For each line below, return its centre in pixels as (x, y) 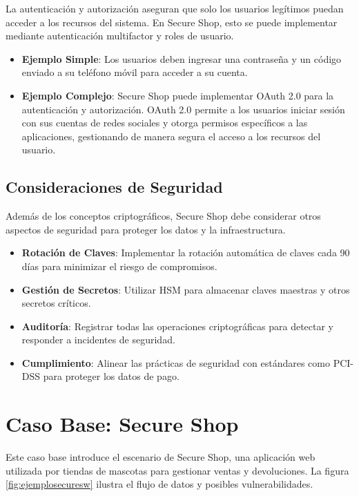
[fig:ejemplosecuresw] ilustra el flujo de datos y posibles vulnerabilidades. (159, 484)
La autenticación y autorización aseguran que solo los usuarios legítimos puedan (175, 8)
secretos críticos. (56, 303)
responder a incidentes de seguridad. (98, 340)
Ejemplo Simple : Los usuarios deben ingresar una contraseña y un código (182, 58)
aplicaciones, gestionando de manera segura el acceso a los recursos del (171, 136)
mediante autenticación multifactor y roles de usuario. (120, 36)
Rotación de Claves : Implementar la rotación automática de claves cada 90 (186, 252)
